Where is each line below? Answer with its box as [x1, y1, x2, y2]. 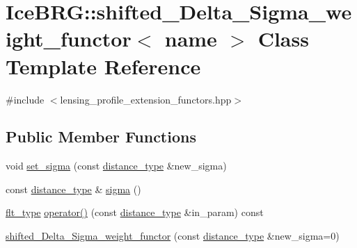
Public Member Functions [6, 126, 196, 147]
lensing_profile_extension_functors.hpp [60, 92, 232, 106]
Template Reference [6, 51, 201, 80]
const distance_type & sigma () [6, 181, 141, 196]
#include [6, 92, 45, 106]
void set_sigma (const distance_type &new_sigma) [6, 158, 227, 173]
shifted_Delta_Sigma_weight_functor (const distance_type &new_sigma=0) [6, 229, 340, 243]
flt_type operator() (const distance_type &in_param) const [6, 205, 264, 220]
